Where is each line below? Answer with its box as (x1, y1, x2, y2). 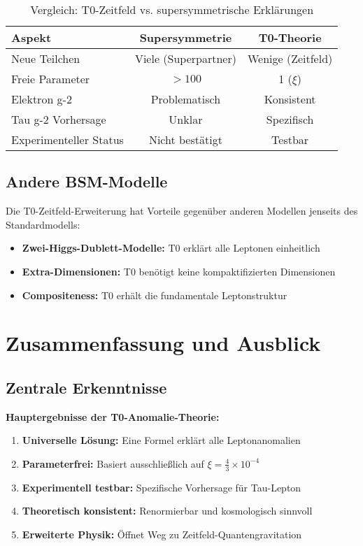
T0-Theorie (258, 29, 322, 45)
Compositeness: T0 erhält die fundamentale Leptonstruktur (22, 287, 287, 302)
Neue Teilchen (11, 50, 80, 66)
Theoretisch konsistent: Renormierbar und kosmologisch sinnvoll (22, 503, 313, 518)
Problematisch (150, 91, 221, 107)
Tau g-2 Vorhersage (11, 111, 106, 127)
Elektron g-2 (11, 91, 72, 107)
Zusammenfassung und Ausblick (6, 329, 321, 357)
